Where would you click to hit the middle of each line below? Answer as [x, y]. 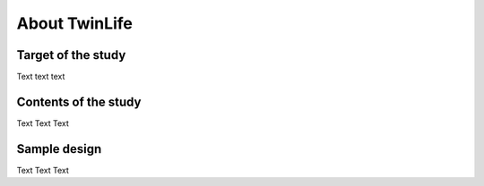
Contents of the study [79, 101]
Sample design [59, 149]
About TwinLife [75, 23]
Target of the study [71, 55]
